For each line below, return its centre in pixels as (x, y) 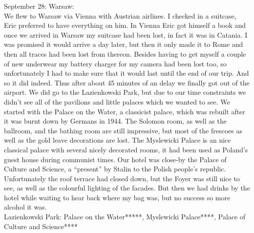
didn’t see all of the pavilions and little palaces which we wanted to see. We (117, 101)
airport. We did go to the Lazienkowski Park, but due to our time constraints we (125, 92)
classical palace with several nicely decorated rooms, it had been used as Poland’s (126, 149)
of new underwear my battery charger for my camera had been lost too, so (115, 63)
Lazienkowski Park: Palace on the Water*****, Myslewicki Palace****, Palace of (125, 217)
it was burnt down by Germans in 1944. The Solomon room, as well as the (115, 121)
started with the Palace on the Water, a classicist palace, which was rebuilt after (125, 111)
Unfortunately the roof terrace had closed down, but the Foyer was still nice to (122, 178)
